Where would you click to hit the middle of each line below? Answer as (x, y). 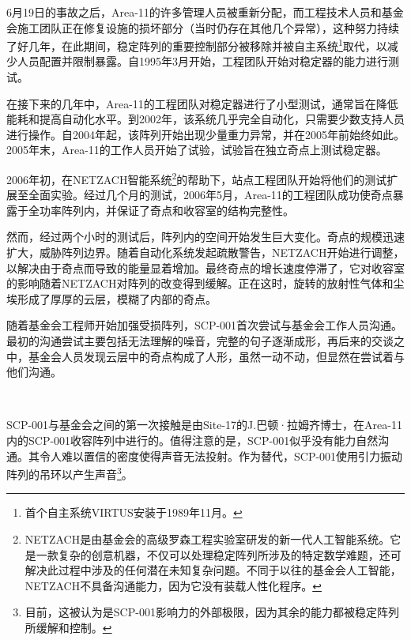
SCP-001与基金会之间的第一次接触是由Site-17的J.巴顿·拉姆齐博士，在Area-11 (204, 425)
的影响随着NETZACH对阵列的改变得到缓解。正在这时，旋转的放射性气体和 (200, 283)
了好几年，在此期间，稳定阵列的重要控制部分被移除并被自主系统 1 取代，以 (197, 45)
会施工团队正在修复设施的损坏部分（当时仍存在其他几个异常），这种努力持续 (203, 27)
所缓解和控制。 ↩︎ (68, 627)
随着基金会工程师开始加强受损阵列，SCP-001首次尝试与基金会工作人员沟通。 (205, 325)
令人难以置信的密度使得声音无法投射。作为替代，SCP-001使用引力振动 (221, 456)
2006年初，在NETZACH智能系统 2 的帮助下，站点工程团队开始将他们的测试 (197, 178)
